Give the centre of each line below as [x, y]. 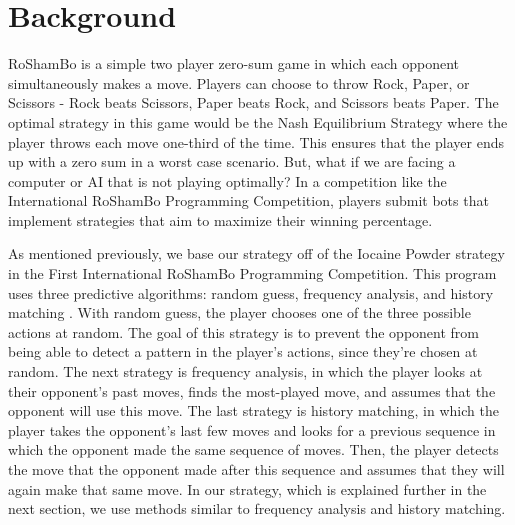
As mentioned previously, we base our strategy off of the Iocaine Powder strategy [256, 253]
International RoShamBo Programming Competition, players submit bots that [248, 200]
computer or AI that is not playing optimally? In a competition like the [227, 180]
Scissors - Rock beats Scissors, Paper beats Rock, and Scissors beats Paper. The [253, 102]
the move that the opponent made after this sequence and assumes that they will [256, 469]
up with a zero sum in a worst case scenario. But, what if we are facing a [232, 161]
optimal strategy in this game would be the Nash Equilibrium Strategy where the [258, 121]
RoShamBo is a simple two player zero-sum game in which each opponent [233, 63]
